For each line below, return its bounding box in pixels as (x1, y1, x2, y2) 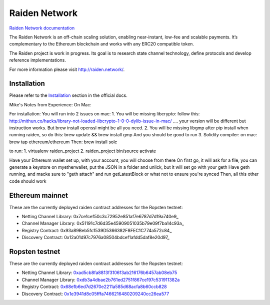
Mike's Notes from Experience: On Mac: (9, 101, 92, 107)
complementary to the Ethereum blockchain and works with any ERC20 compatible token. (9, 41, 194, 47)
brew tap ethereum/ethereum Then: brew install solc (9, 139, 117, 145)
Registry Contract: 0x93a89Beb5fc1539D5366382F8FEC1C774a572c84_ (21, 227, 172, 233)
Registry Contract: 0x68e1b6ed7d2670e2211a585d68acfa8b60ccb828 (21, 284, 167, 290)
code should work (9, 178, 47, 184)
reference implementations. (9, 57, 66, 63)
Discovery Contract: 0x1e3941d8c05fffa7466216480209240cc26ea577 (21, 291, 169, 297)
